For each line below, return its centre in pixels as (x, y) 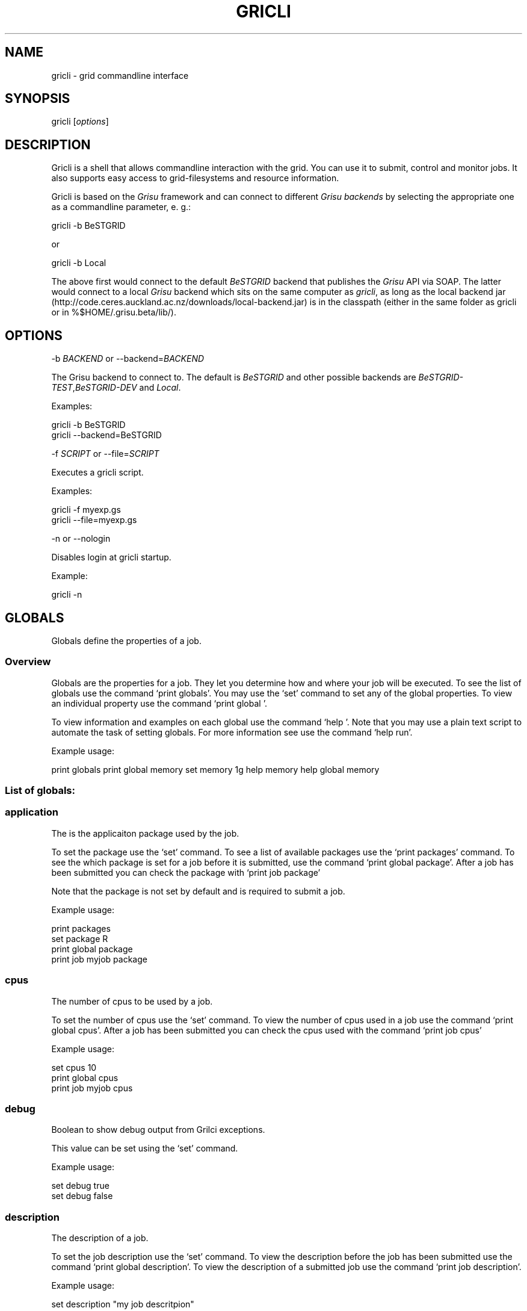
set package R (80, 938)
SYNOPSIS (38, 99)
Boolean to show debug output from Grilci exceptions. (158, 1130)
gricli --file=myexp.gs (94, 520)
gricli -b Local (79, 263)
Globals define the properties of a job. (126, 640)
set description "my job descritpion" (123, 1304)
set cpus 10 (74, 1067)
